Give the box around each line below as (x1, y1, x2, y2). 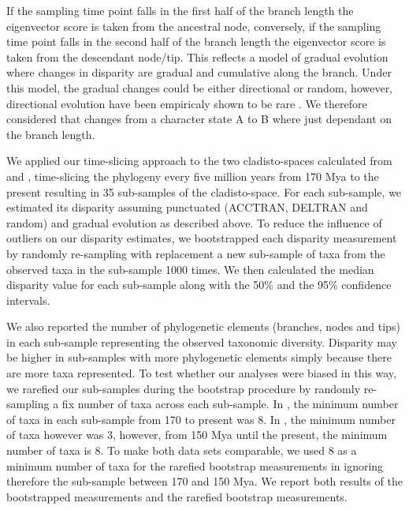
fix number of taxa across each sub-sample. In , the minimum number (61, 396, 399, 412)
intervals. (6, 291, 50, 308)
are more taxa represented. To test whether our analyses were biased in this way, (6, 365, 396, 381)
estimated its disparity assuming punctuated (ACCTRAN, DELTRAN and (6, 199, 368, 216)
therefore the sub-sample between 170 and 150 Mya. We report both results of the (6, 473, 403, 489)
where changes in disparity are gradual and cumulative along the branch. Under (6, 64, 392, 81)
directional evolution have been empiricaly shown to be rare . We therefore (6, 95, 367, 111)
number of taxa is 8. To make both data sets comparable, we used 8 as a (6, 442, 357, 459)
